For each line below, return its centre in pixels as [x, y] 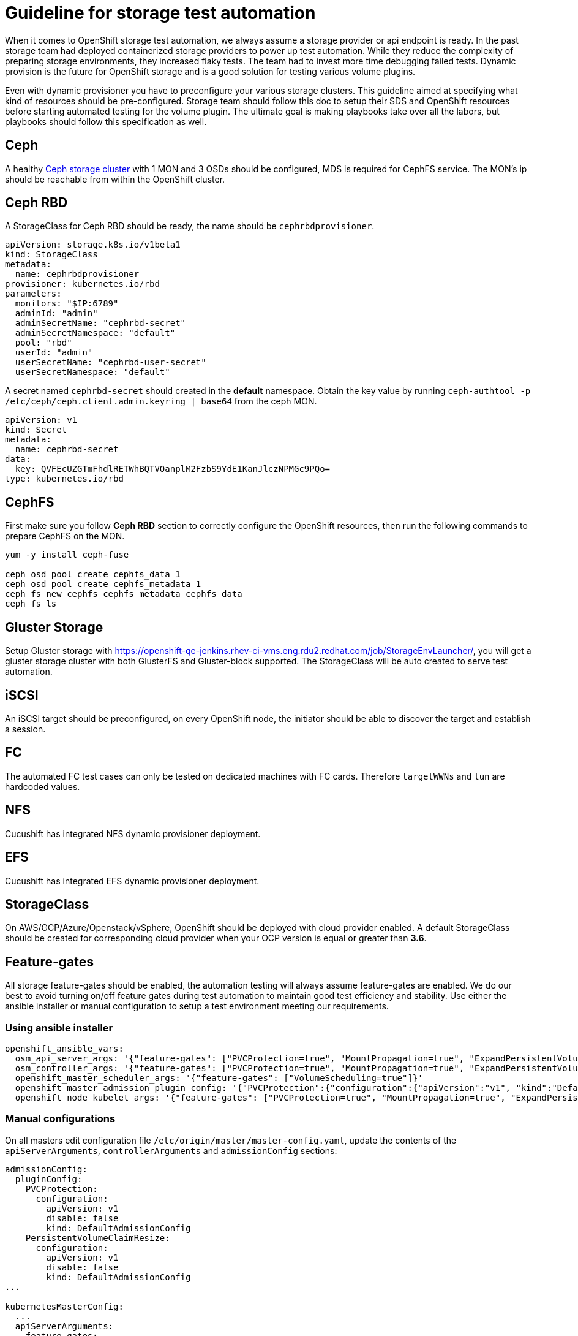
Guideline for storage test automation [160, 13]
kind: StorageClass [51, 255]
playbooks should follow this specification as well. [106, 121]
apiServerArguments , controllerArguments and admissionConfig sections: [171, 1150]
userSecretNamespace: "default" [92, 372]
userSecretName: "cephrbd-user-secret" [111, 362]
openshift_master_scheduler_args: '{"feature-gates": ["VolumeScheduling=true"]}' [219, 1078]
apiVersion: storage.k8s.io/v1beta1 [93, 245]
